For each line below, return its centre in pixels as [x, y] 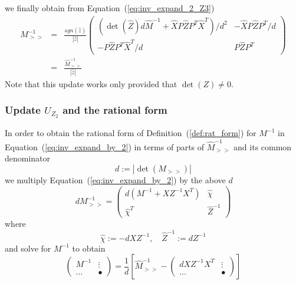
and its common [263, 146]
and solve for [28, 248]
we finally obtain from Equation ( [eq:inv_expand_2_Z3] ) [110, 8]
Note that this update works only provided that [91, 83]
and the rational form [115, 110]
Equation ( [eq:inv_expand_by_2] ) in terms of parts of [105, 146]
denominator [28, 158]
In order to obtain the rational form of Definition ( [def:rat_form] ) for [131, 133]
